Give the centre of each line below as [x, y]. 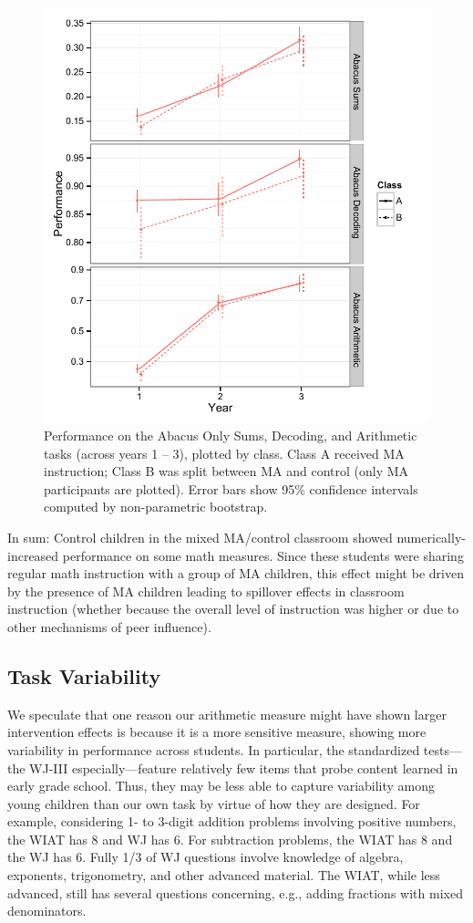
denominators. [47, 911]
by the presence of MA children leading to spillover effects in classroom [206, 591]
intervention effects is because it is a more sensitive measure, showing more [217, 732]
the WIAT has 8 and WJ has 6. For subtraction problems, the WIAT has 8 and [230, 839]
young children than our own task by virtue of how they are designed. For [214, 803]
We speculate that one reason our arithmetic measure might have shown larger [227, 714]
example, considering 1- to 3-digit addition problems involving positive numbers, [232, 821]
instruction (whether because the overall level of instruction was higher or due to [233, 609]
